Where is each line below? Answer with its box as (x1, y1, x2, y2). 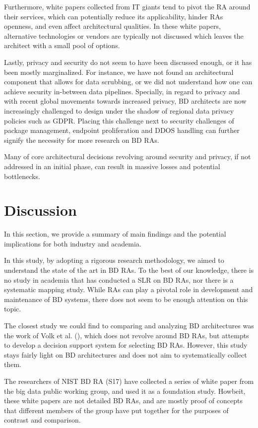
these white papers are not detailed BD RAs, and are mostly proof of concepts (4, 395, 243, 406)
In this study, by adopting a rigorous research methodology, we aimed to (4, 255, 224, 265)
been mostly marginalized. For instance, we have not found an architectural (4, 66, 234, 77)
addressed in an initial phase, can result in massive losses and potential (4, 161, 220, 171)
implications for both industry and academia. (4, 238, 141, 248)
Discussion (4, 200, 77, 220)
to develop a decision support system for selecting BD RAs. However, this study (4, 340, 248, 350)
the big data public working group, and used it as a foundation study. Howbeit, (4, 385, 246, 396)
